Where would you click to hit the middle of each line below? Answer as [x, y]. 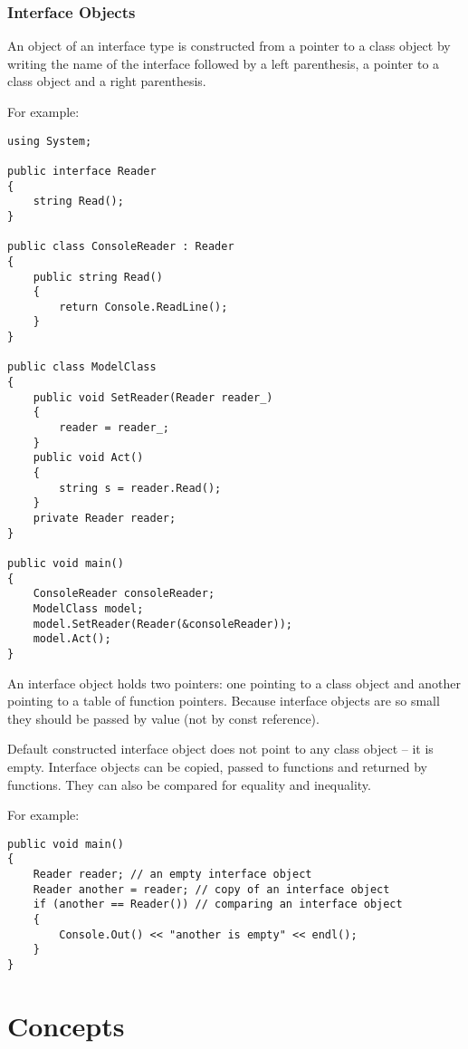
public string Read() [98, 277]
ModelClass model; [88, 608]
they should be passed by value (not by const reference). [163, 718]
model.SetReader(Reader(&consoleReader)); [162, 624]
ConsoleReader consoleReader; [124, 594]
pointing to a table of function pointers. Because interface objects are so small [224, 701]
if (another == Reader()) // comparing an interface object [218, 905]
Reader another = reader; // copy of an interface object [211, 889]
